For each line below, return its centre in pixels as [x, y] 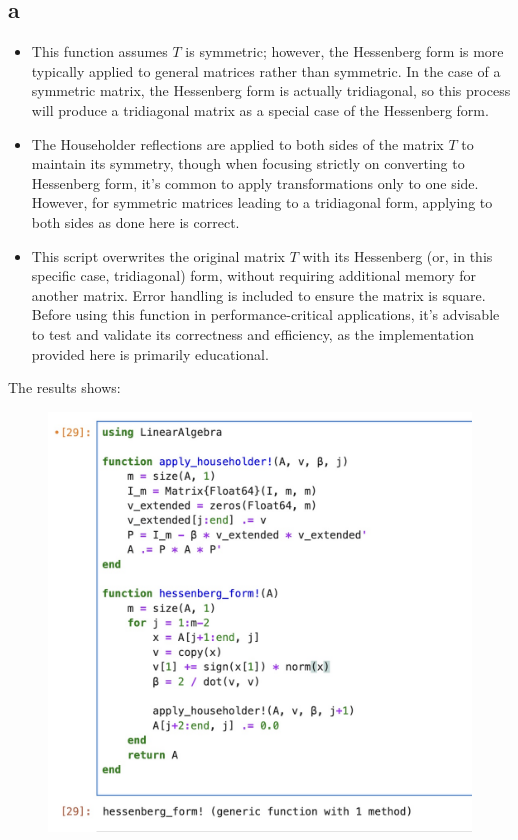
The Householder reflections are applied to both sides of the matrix [237, 143]
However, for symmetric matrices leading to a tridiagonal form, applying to [262, 202]
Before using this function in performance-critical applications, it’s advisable [265, 314]
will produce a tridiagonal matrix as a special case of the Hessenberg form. [260, 109]
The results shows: [64, 387]
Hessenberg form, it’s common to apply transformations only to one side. [255, 182]
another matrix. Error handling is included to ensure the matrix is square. [258, 294]
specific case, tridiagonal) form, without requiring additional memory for [253, 275]
